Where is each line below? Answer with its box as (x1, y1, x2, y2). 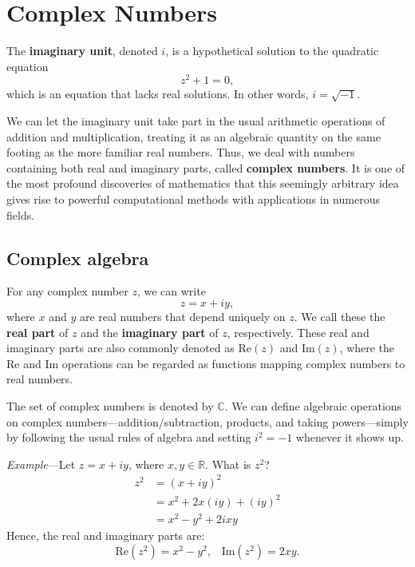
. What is (205, 455, 251, 472)
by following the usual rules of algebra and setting (6, 429, 251, 446)
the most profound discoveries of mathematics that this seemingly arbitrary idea (6, 175, 399, 192)
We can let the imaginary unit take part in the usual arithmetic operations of (6, 112, 385, 129)
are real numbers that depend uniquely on (79, 307, 286, 324)
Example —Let (6, 455, 76, 472)
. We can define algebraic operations (224, 397, 402, 414)
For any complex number (6, 283, 128, 299)
